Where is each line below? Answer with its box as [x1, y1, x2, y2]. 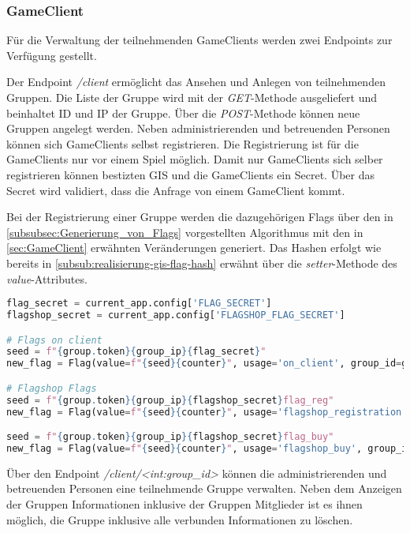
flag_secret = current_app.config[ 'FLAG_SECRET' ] [6, 298, 272, 310]
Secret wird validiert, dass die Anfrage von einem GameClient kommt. [6, 182, 345, 198]
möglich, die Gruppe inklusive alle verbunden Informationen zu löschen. [6, 511, 353, 527]
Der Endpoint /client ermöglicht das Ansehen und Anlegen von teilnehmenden [6, 73, 386, 90]
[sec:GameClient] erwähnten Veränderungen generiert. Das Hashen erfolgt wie [6, 239, 382, 256]
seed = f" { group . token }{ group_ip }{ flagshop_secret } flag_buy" [6, 431, 334, 443]
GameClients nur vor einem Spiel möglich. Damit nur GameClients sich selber [6, 151, 383, 167]
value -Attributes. [6, 270, 88, 287]
